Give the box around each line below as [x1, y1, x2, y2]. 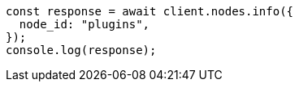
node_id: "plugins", [19, 18, 150, 31]
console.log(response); [6, 44, 157, 57]
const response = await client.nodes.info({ [6, 5, 294, 18]
